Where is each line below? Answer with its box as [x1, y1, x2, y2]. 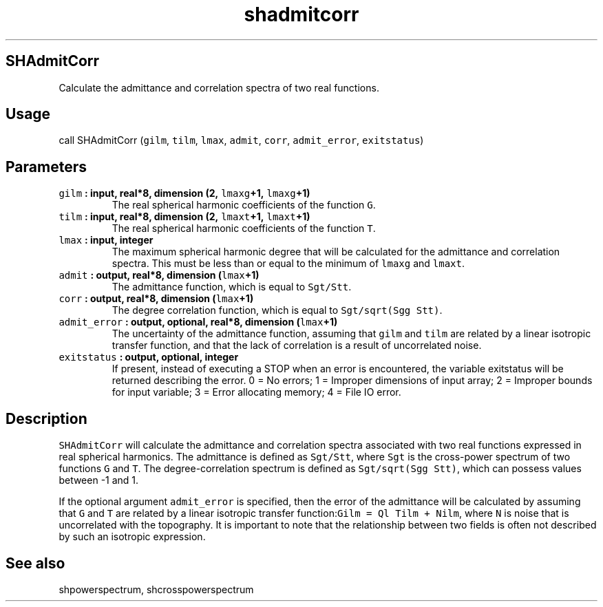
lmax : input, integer [59, 234, 154, 246]
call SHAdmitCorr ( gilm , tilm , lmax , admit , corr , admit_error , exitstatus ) [59, 134, 424, 147]
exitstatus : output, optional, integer [59, 351, 239, 363]
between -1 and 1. [59, 474, 139, 487]
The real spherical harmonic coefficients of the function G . [112, 199, 376, 211]
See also [6, 554, 65, 572]
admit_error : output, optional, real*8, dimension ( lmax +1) [59, 316, 338, 328]
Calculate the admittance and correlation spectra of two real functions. [59, 81, 379, 94]
